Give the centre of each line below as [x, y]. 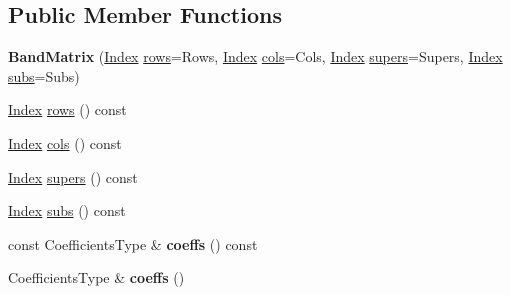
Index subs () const [67, 210]
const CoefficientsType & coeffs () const [133, 243]
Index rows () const [67, 109]
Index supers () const [73, 176]
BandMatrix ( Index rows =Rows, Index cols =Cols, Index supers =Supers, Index [255, 56]
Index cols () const [65, 142]
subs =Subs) [44, 75]
